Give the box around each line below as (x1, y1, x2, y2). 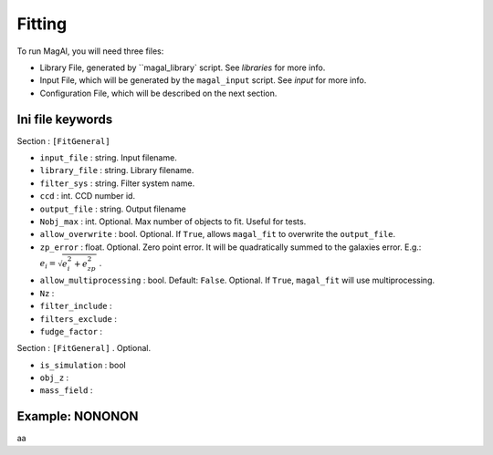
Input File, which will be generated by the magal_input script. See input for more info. (39, 75, 367, 86)
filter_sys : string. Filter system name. (39, 178, 195, 189)
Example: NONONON (16, 408, 139, 424)
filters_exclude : (39, 313, 118, 324)
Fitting (16, 14, 68, 34)
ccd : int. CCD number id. (39, 191, 136, 202)
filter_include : (39, 301, 112, 312)
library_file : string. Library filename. (39, 165, 194, 176)
